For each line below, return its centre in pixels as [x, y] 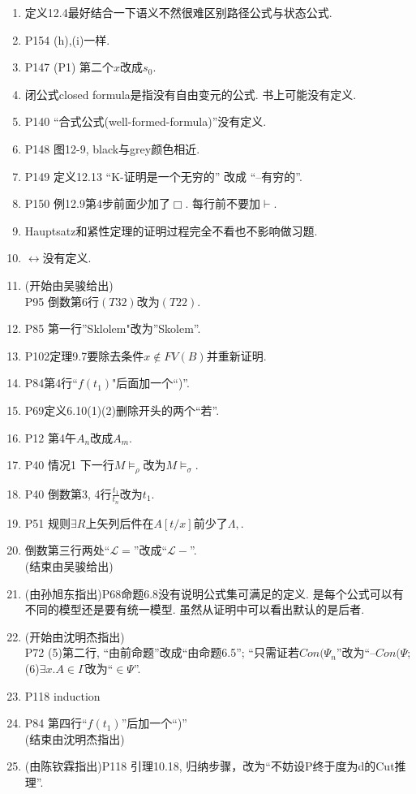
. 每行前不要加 [223, 203]
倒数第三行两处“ [67, 550]
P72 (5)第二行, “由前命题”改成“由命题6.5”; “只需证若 [162, 652]
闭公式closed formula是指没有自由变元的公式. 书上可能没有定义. [191, 94]
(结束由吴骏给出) [69, 565]
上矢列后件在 [120, 522]
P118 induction [62, 695]
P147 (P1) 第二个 [69, 67]
